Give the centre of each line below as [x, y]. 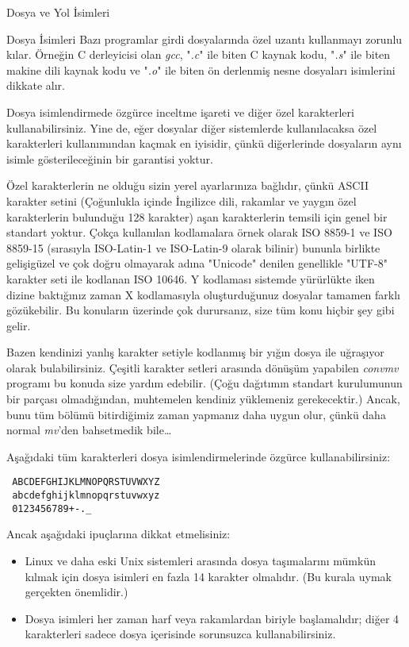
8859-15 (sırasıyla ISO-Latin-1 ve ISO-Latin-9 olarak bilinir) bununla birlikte [193, 247]
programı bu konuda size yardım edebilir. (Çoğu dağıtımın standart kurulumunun [204, 383]
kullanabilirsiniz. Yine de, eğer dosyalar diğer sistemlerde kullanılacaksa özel [192, 127]
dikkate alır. [36, 85]
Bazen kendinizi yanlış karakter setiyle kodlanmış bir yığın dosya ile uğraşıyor [195, 352]
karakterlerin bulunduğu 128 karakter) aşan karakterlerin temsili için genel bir [197, 216]
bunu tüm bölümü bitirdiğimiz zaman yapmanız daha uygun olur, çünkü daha [196, 414]
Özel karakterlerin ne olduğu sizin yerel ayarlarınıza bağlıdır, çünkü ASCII [187, 185]
